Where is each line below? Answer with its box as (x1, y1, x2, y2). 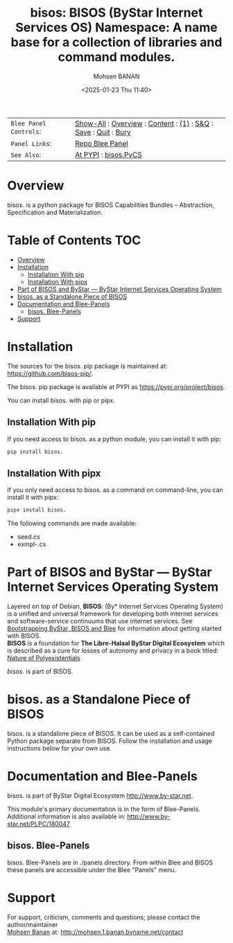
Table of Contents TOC (7, 233, 141, 248)
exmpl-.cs (17, 540, 46, 548)
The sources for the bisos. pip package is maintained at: (7, 361, 168, 370)
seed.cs (17, 533, 40, 541)
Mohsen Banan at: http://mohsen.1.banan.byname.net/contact (7, 928, 184, 936)
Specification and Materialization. (7, 208, 103, 216)
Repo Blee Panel (75, 138, 128, 148)
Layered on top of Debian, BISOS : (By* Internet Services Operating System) (7, 602, 224, 611)
